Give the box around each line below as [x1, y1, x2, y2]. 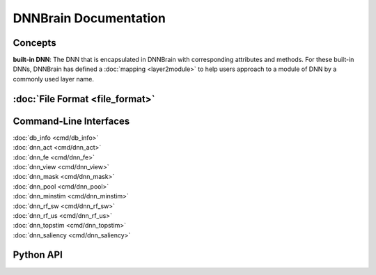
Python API [13, 249, 63, 261]
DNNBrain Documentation [13, 10, 166, 26]
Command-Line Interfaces [13, 115, 130, 127]
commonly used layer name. [13, 74, 94, 83]
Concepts [13, 37, 56, 49]
